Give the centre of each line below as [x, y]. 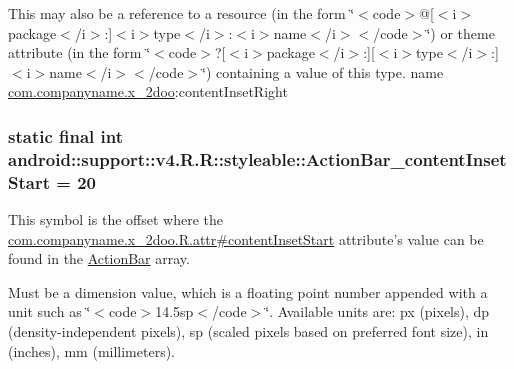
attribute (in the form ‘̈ [79, 52]
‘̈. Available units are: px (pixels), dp [377, 311]
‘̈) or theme [460, 32]
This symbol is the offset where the [115, 219]
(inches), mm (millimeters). [92, 350]
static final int [66, 135]
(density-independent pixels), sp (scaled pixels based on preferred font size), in [248, 331]
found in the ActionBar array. [99, 258]
